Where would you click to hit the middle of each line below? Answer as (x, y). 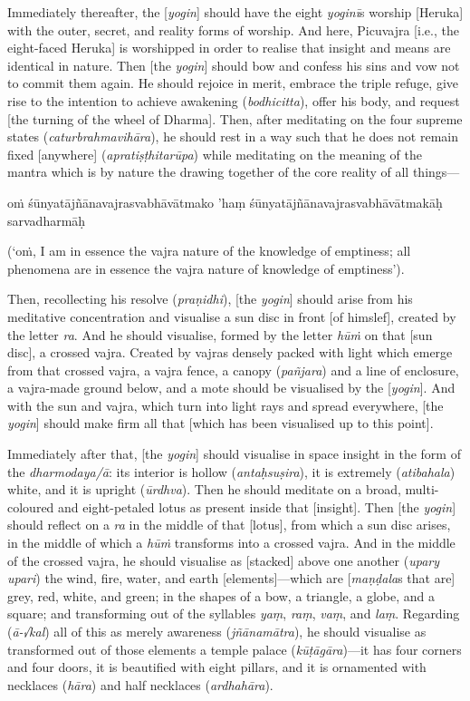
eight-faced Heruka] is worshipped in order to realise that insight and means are (229, 48)
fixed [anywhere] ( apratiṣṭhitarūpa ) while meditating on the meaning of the (215, 154)
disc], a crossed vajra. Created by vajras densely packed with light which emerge (230, 352)
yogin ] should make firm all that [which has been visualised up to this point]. (221, 423)
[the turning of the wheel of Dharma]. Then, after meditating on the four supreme (235, 118)
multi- (422, 489)
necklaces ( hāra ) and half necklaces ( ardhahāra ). (140, 684)
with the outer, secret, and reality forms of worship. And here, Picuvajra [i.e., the (233, 29)
